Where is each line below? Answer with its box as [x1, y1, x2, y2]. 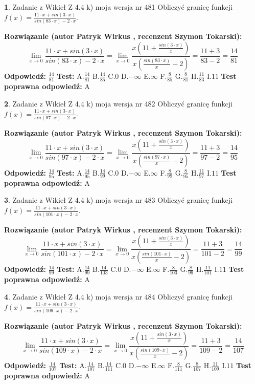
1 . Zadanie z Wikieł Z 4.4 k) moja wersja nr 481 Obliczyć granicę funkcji [4, 2, 233, 12]
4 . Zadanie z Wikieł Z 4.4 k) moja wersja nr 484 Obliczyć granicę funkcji [4, 291, 233, 302]
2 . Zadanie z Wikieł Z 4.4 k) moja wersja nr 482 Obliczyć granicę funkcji [4, 98, 233, 109]
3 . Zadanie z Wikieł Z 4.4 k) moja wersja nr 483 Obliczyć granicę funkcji [4, 195, 233, 205]
